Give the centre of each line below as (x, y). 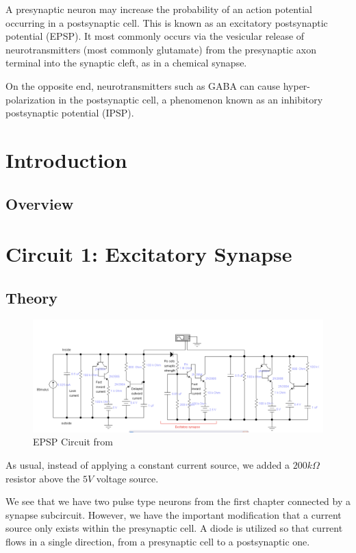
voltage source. (127, 478)
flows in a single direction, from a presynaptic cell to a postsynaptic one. (158, 542)
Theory (32, 297)
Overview (40, 203)
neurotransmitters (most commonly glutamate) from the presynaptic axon (161, 49)
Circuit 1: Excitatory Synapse (149, 254)
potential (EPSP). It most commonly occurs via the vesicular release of (155, 36)
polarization (30, 99)
